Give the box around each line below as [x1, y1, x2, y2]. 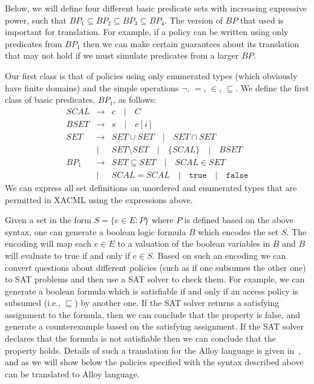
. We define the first [235, 81, 309, 94]
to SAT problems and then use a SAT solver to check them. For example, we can [5, 273, 305, 285]
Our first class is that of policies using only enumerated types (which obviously [5, 69, 298, 82]
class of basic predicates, [5, 93, 96, 106]
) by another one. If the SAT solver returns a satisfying [74, 296, 280, 309]
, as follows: [113, 93, 157, 106]
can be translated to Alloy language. [5, 367, 140, 380]
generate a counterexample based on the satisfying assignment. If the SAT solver [5, 320, 304, 333]
